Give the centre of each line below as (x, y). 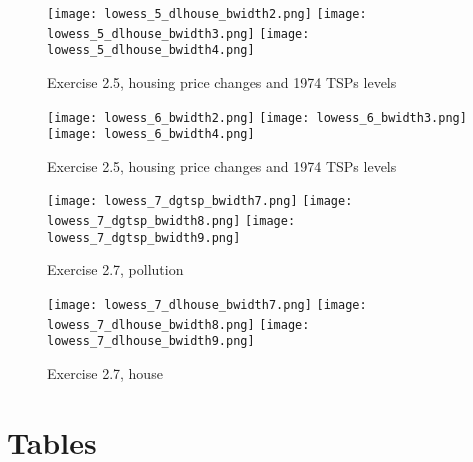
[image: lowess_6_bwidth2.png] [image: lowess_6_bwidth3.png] (257, 117)
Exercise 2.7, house (105, 373)
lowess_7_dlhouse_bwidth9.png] (151, 341)
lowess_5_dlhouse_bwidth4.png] (151, 50)
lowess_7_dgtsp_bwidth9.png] (144, 237)
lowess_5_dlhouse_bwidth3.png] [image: (178, 33)
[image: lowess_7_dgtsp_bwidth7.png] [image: (200, 201)
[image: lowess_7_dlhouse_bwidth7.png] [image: (207, 305)
